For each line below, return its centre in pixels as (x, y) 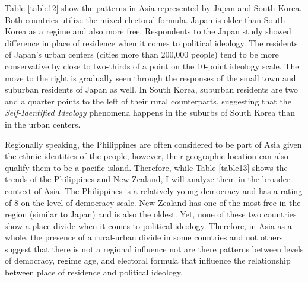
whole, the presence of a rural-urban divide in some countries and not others (144, 237)
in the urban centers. (43, 124)
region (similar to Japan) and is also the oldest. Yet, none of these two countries (151, 214)
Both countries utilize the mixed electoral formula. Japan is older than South (145, 19)
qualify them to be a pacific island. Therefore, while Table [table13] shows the (146, 167)
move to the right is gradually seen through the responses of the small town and (150, 77)
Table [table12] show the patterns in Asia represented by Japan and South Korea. (153, 8)
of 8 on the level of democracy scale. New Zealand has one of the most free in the (153, 202)
